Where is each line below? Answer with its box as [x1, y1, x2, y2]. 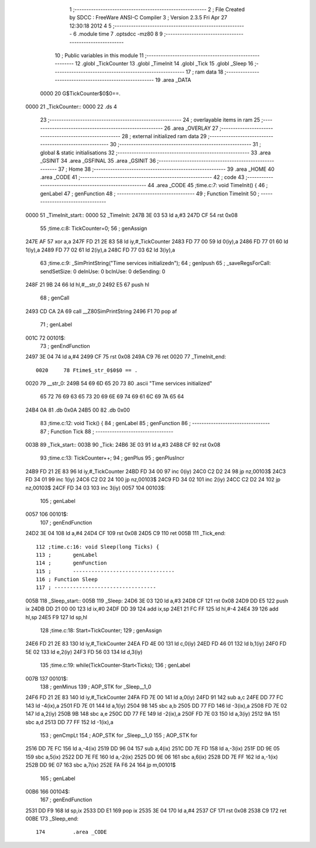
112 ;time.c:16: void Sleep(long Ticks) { [36, 543, 160, 550]
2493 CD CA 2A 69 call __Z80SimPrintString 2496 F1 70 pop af [25, 308, 177, 315]
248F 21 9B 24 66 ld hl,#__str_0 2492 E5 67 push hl [25, 281, 149, 288]
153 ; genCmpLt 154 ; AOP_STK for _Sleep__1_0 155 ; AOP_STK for [40, 732, 198, 739]
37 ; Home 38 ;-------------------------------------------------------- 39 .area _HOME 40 [58, 166, 275, 173]
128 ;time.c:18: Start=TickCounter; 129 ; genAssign [40, 627, 162, 634]
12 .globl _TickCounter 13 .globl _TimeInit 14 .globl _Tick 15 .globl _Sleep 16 [75, 60, 254, 67]
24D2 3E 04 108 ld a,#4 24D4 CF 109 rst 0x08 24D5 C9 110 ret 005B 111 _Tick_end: [25, 530, 226, 537]
